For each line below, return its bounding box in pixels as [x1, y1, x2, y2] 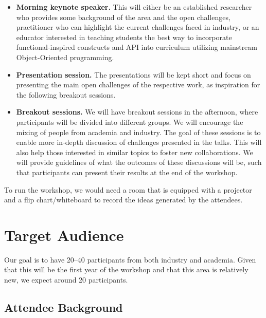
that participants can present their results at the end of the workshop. [16, 166, 238, 177]
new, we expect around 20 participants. [4, 274, 128, 285]
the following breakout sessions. [16, 89, 116, 100]
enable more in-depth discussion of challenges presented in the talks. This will [16, 137, 262, 147]
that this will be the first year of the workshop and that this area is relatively [4, 264, 249, 275]
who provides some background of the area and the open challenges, [16, 11, 230, 22]
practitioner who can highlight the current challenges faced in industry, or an [16, 22, 259, 32]
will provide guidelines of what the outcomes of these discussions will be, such [16, 157, 262, 167]
